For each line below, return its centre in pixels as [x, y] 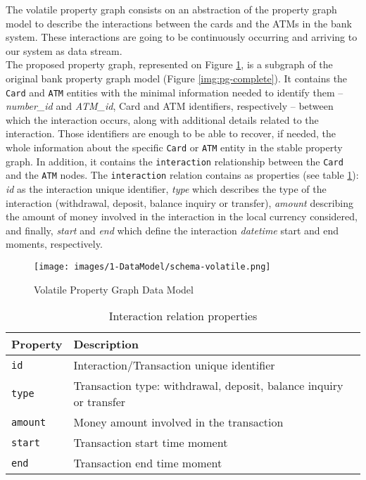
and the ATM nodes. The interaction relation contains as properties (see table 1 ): [182, 175]
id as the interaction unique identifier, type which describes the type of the [166, 188]
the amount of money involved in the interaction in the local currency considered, [182, 216]
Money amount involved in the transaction [178, 422]
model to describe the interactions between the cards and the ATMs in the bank [179, 23]
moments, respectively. [54, 244]
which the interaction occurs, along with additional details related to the [162, 119]
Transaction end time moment [148, 463]
